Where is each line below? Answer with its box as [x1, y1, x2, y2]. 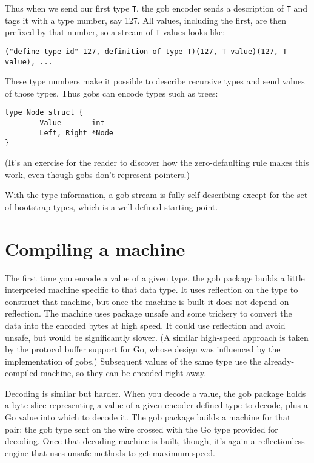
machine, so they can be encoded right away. [41, 366, 207, 379]
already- [264, 354, 295, 367]
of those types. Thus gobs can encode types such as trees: [5, 86, 218, 99]
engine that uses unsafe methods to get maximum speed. [5, 446, 215, 459]
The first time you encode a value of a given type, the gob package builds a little [5, 271, 305, 284]
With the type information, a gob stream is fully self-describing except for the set [5, 188, 308, 201]
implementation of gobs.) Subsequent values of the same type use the [5, 354, 262, 367]
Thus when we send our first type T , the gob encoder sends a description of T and [5, 2, 308, 14]
